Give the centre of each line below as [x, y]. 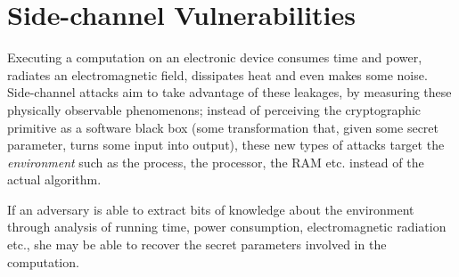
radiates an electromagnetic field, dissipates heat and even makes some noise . [217, 74]
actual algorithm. [54, 179]
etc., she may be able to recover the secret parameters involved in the [197, 244]
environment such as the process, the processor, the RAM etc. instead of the [216, 162]
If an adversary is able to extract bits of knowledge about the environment [211, 209]
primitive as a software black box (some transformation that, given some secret [223, 127]
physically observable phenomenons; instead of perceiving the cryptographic [214, 109]
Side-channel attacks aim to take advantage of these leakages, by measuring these [229, 92]
